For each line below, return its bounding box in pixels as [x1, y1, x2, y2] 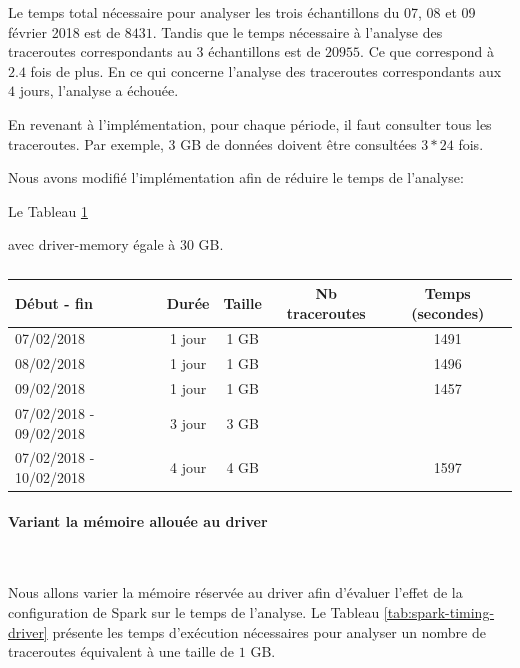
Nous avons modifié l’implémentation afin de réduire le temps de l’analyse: [8, 167, 464, 188]
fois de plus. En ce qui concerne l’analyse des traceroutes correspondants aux [30, 60, 502, 81]
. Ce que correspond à [360, 41, 495, 62]
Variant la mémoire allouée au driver [8, 510, 268, 531]
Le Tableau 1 [8, 200, 88, 221]
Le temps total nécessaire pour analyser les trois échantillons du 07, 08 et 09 [8, 2, 476, 22]
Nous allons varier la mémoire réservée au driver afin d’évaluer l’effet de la [8, 582, 463, 603]
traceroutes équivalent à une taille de [8, 641, 235, 662]
